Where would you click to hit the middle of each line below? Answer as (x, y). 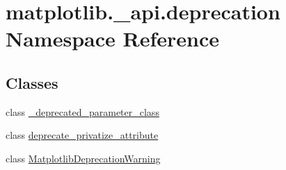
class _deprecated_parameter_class (82, 111)
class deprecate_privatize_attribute (82, 135)
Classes (32, 82)
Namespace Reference (112, 39)
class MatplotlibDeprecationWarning (83, 158)
